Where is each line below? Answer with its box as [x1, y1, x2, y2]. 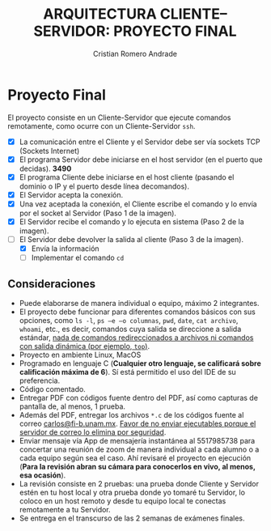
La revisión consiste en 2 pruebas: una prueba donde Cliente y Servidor [19, 479, 260, 489]
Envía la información [31, 244, 100, 253]
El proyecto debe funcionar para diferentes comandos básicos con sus [19, 307, 256, 316]
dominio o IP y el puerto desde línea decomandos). [19, 181, 189, 191]
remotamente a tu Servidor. [19, 505, 111, 515]
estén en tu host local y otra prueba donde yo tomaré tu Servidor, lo [19, 487, 246, 498]
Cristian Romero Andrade [93, 49, 177, 58]
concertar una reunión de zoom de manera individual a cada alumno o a [19, 444, 260, 454]
